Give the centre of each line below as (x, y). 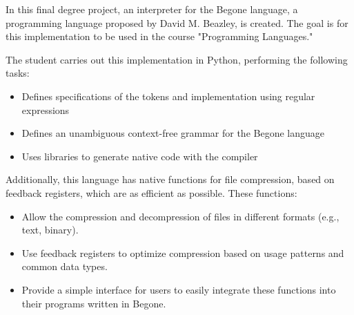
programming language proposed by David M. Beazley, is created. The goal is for (177, 22)
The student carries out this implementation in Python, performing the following (177, 59)
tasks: (18, 73)
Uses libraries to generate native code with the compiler (140, 156)
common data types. (65, 266)
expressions (46, 109)
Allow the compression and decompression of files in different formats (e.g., (180, 216)
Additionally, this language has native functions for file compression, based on (170, 179)
